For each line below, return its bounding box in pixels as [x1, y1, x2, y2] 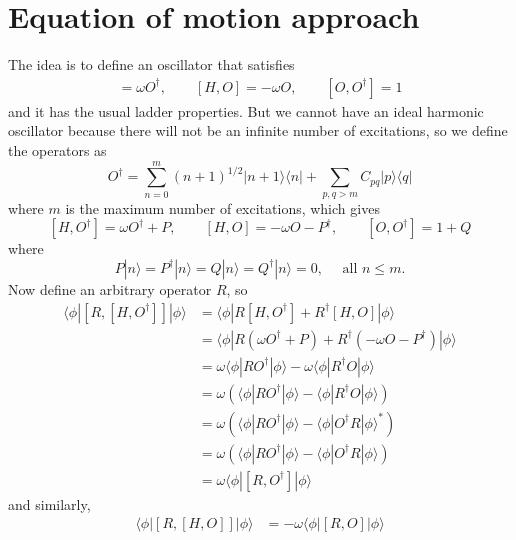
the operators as [8, 139, 107, 160]
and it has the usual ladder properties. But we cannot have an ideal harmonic [8, 100, 484, 121]
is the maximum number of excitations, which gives [65, 197, 380, 218]
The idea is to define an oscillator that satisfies [8, 54, 295, 75]
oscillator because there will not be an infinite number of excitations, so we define [8, 120, 508, 141]
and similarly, [8, 493, 91, 514]
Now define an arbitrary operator [8, 278, 212, 299]
